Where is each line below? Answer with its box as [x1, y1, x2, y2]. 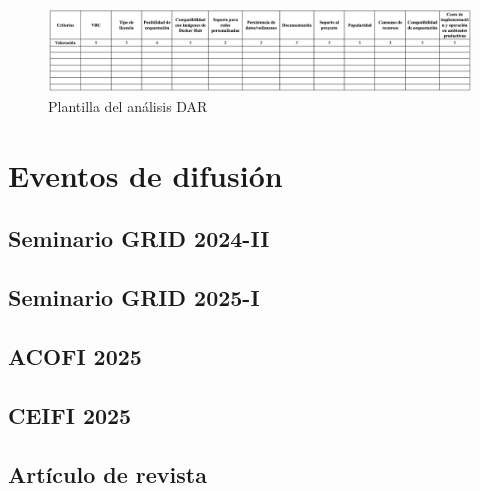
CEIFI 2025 [8, 399, 132, 430]
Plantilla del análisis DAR [48, 96, 208, 117]
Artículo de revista [8, 458, 207, 489]
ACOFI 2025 [8, 340, 142, 371]
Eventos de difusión [8, 154, 283, 195]
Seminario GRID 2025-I [8, 282, 260, 313]
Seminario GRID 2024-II [8, 223, 270, 254]
